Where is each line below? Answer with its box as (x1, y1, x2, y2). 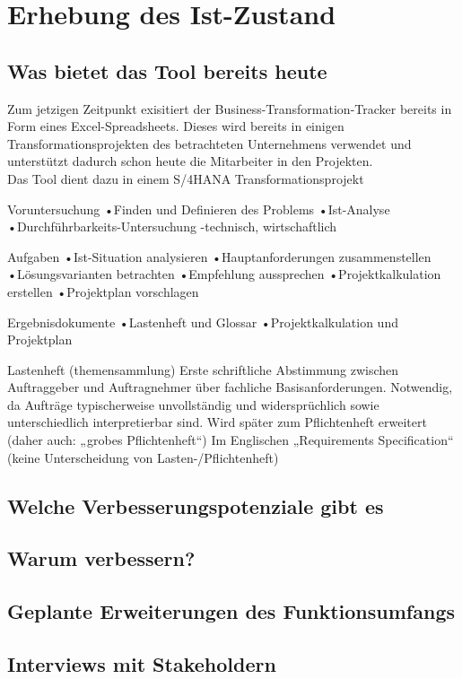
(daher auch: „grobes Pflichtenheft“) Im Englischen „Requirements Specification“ (7, 431, 454, 449)
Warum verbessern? (7, 544, 196, 572)
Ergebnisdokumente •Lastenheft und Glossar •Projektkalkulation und (7, 312, 398, 331)
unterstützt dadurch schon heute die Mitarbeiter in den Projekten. (7, 152, 373, 170)
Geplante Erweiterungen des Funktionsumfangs (7, 597, 455, 625)
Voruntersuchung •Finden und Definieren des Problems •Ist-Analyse (7, 199, 390, 218)
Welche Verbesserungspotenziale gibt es (7, 492, 384, 519)
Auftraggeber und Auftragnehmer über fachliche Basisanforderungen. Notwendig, (7, 378, 453, 396)
